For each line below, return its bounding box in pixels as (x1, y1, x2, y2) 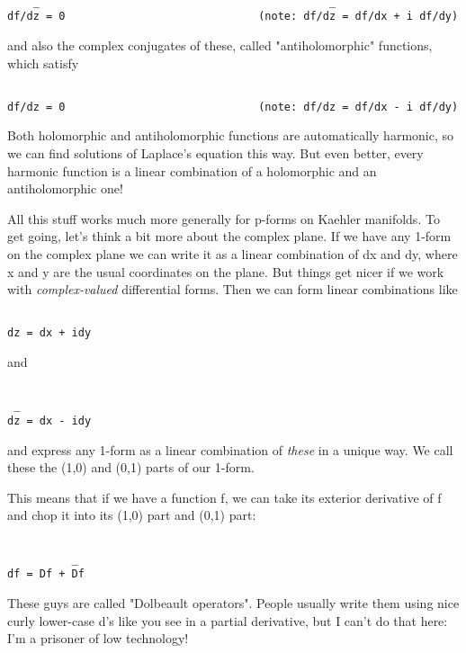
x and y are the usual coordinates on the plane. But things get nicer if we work (7, 262, 444, 281)
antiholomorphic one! (7, 179, 123, 198)
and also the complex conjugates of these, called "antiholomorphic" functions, (7, 35, 433, 54)
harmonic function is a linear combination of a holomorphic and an (7, 161, 377, 180)
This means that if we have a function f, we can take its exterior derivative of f (7, 488, 442, 506)
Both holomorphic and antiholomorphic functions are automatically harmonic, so (7, 126, 454, 145)
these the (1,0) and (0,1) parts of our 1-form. (7, 458, 255, 477)
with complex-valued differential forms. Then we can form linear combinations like (7, 280, 458, 299)
